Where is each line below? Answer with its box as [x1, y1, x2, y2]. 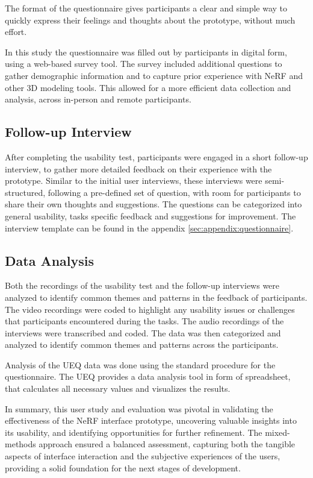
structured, [5, 186, 46, 198]
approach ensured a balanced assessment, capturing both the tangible [39, 438, 296, 450]
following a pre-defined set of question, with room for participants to [48, 186, 301, 198]
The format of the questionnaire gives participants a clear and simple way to [5, 2, 288, 14]
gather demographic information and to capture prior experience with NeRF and [5, 69, 303, 81]
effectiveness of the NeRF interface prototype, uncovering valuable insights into [5, 414, 297, 427]
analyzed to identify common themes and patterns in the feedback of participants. [5, 291, 308, 303]
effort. [5, 25, 27, 38]
